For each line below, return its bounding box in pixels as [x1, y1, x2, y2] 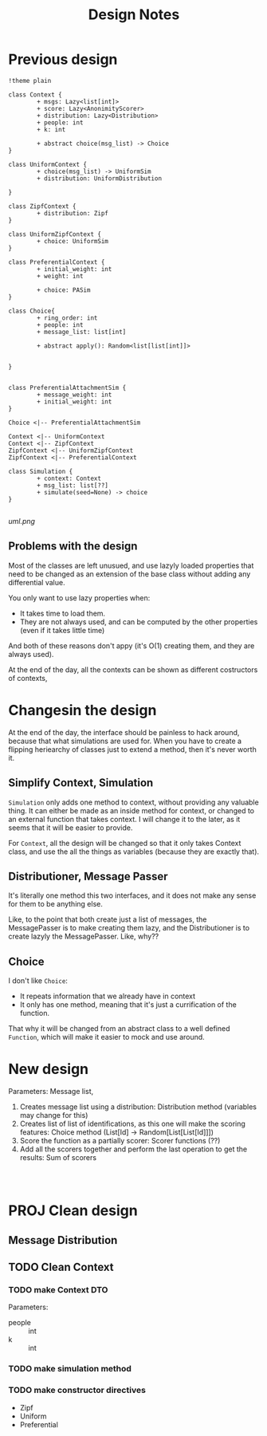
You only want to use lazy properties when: [8, 592, 151, 603]
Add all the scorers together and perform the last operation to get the [19, 1144, 248, 1154]
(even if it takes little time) [19, 625, 105, 635]
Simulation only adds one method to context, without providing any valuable [8, 797, 259, 807]
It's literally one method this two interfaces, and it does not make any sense [8, 891, 257, 900]
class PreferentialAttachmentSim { [8, 384, 127, 391]
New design [8, 1060, 89, 1078]
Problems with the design [8, 540, 138, 553]
